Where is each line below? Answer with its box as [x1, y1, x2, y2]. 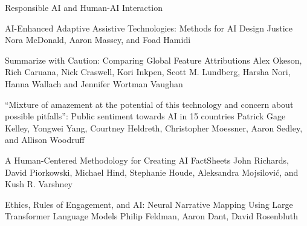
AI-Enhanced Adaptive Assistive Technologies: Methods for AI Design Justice [5, 21, 292, 34]
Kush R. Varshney [5, 178, 73, 190]
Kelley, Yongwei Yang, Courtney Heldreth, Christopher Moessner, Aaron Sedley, [5, 121, 303, 134]
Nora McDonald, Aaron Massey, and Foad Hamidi [5, 33, 191, 46]
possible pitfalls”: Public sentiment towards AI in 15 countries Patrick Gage [5, 110, 286, 122]
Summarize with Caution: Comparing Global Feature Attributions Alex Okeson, [5, 53, 302, 66]
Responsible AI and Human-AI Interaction [5, 1, 163, 13]
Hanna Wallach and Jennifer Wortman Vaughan [5, 77, 183, 90]
